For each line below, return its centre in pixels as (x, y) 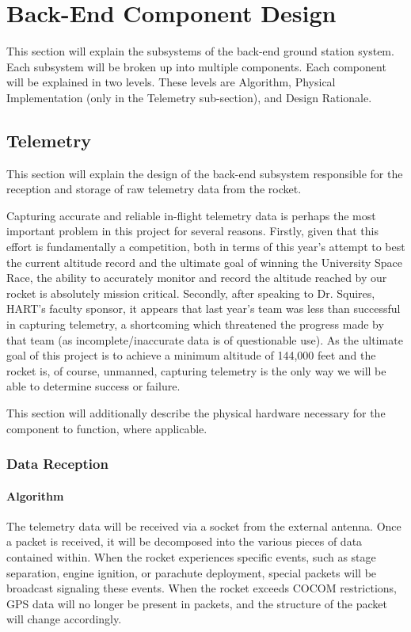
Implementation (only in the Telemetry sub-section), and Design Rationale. (189, 97)
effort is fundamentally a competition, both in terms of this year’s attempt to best (206, 247)
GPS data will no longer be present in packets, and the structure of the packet (197, 603)
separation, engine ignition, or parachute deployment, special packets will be (192, 572)
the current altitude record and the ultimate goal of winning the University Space (205, 262)
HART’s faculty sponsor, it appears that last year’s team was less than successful (204, 308)
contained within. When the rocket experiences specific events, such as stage (191, 557)
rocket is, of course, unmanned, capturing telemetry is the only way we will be (196, 370)
